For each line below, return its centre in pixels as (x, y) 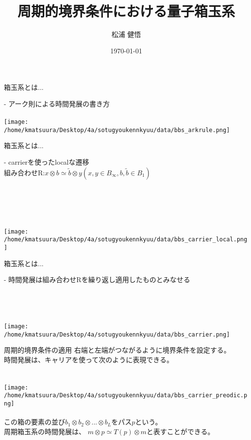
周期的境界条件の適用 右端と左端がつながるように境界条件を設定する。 (117, 350)
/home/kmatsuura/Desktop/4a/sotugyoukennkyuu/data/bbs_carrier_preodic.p (126, 396)
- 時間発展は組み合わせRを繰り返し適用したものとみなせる (97, 279)
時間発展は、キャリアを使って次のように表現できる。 (89, 359)
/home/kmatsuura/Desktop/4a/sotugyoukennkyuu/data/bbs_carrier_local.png (126, 240)
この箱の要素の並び (34, 422)
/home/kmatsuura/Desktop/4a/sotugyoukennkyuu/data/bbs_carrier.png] (117, 334)
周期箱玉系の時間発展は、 (45, 431)
